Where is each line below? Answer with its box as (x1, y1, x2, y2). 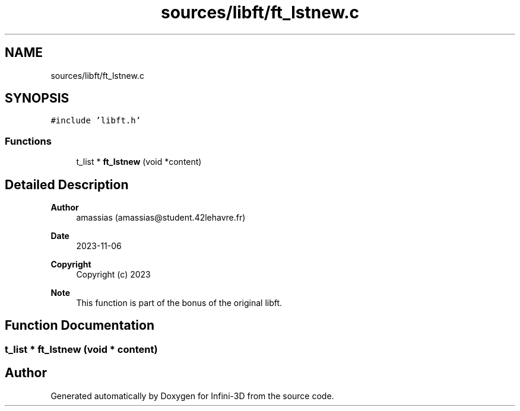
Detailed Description (5, 177, 129, 192)
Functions (5, 135, 52, 147)
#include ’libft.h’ (50, 116, 141, 126)
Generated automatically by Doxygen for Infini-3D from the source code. (50, 390, 334, 401)
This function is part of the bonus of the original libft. (76, 298, 283, 308)
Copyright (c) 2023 (76, 269, 151, 280)
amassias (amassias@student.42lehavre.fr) (76, 212, 246, 223)
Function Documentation (5, 318, 154, 333)
